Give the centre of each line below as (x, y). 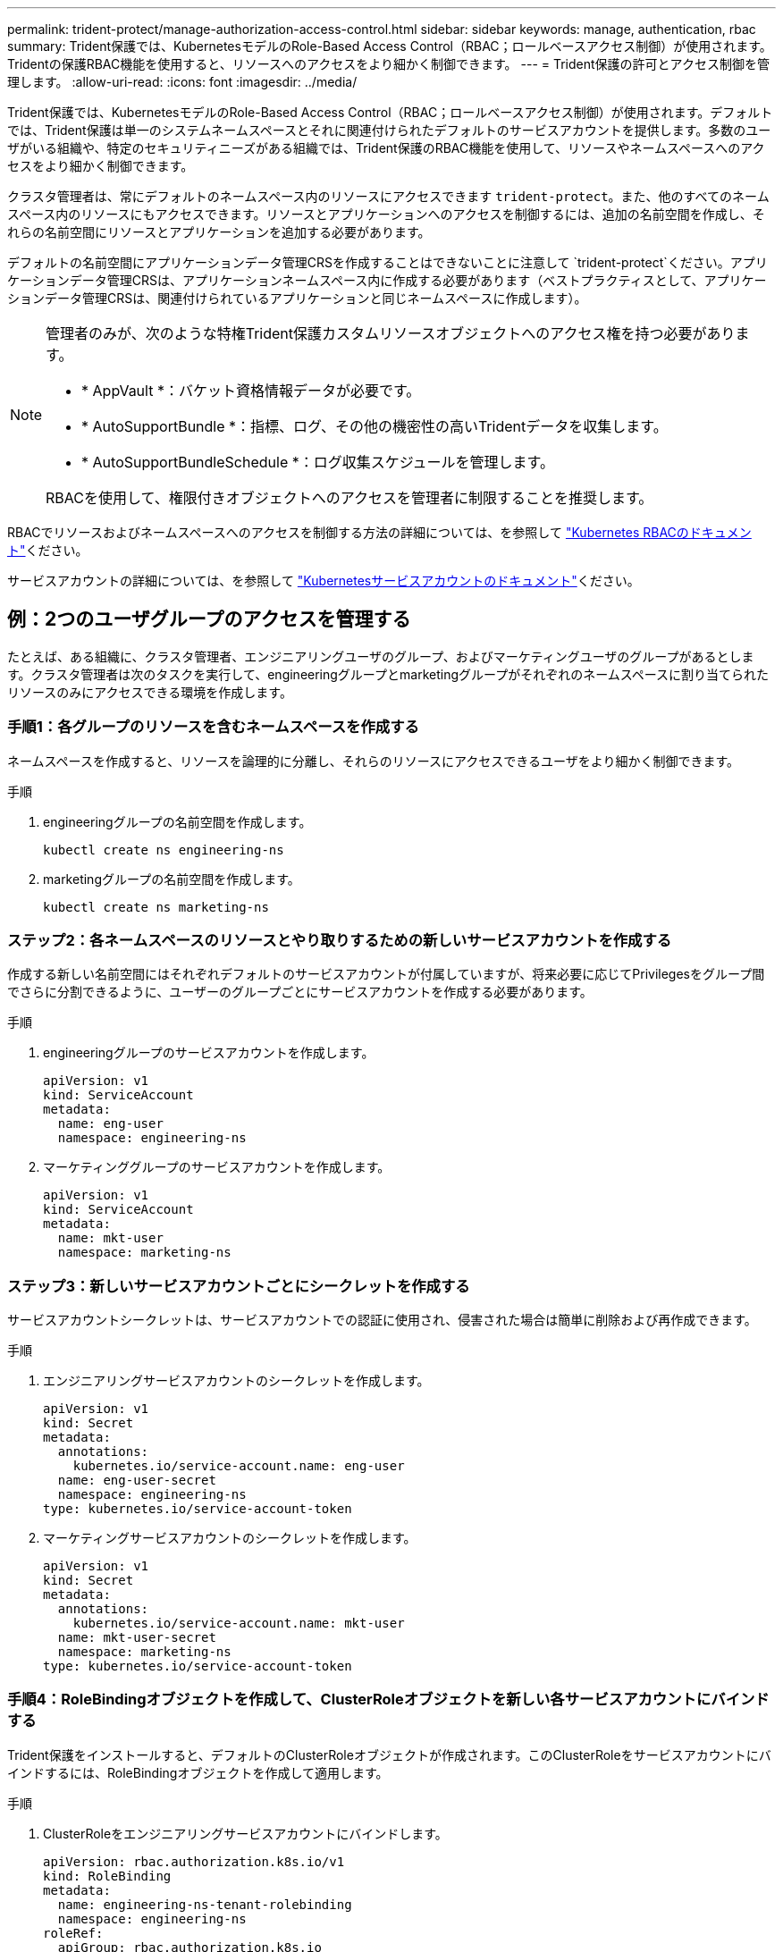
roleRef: (73, 1933)
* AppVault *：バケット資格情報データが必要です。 (251, 391)
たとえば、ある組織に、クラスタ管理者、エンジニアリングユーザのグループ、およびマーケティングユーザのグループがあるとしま (381, 656)
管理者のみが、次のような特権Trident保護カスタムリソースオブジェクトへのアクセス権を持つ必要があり (391, 333)
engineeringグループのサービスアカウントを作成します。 (209, 1053)
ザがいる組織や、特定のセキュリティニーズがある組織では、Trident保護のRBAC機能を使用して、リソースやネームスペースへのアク (386, 148)
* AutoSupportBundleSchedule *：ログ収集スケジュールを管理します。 (318, 462)
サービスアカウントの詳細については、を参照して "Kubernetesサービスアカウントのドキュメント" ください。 (324, 581)
